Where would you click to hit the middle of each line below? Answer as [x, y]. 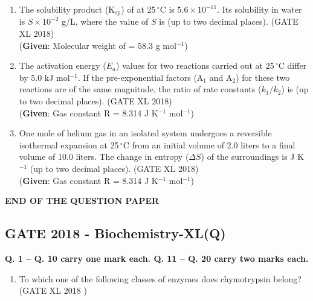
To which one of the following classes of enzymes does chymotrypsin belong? [160, 278]
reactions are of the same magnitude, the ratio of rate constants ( [140, 89]
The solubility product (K [67, 9]
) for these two [263, 77]
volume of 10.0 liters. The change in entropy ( [104, 157]
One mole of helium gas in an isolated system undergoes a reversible [145, 133]
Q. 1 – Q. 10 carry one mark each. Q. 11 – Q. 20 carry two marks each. [157, 258]
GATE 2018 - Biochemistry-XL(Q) [115, 233]
